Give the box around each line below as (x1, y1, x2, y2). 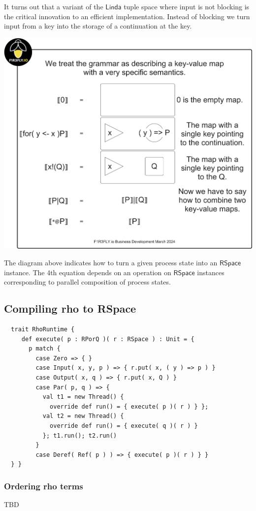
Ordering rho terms (4, 479, 83, 492)
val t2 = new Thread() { (42, 413, 124, 420)
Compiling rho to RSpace (4, 301, 136, 316)
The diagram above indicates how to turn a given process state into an (4, 257, 218, 267)
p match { (29, 345, 61, 352)
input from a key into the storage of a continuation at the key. (4, 21, 192, 31)
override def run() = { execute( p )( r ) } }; (50, 403, 209, 410)
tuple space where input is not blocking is (124, 1, 250, 11)
